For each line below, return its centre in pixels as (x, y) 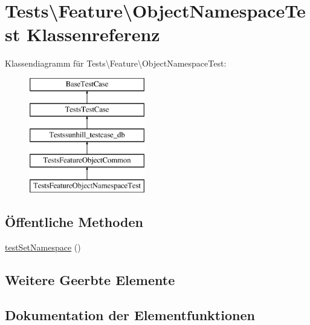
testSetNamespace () (43, 247)
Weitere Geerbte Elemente (90, 279)
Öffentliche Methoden (74, 221)
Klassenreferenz (93, 34)
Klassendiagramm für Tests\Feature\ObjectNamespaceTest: (116, 63)
